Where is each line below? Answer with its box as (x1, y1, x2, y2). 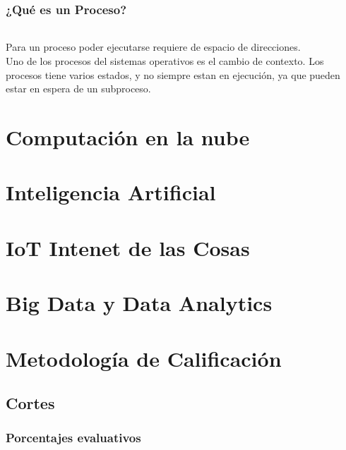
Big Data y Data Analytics (6, 288, 273, 317)
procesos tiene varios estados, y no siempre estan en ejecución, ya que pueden (6, 67, 340, 82)
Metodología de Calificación (6, 343, 282, 372)
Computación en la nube (6, 123, 250, 152)
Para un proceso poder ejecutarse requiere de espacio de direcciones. (6, 39, 301, 54)
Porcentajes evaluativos (6, 429, 141, 446)
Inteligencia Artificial (6, 178, 216, 207)
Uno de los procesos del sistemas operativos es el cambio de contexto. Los (6, 54, 324, 68)
